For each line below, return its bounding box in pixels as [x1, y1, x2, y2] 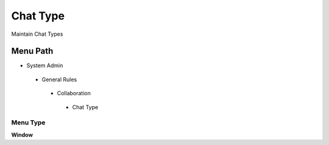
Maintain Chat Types [11, 30, 63, 38]
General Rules [41, 76, 77, 83]
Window [11, 131, 34, 138]
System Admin [26, 62, 63, 69]
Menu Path [11, 46, 54, 56]
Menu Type [11, 118, 46, 127]
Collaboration [57, 90, 91, 97]
